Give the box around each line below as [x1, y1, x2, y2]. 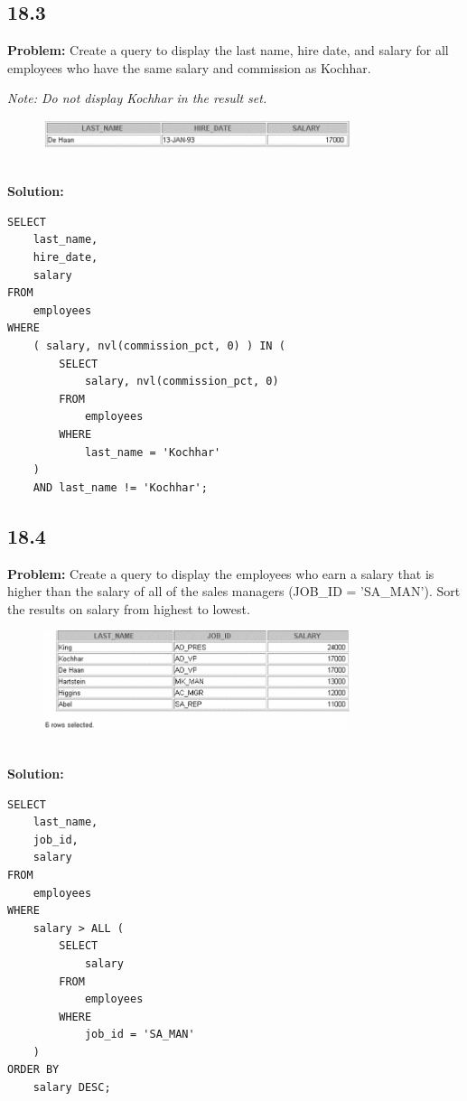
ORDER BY [7, 1063, 60, 1077]
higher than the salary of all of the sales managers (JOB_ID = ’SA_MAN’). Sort [7, 582, 461, 601]
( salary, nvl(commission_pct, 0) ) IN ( [33, 340, 285, 353]
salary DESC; [33, 1081, 111, 1095]
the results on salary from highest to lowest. [7, 599, 250, 618]
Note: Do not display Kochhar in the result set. [7, 89, 267, 107]
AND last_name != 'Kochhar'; [33, 481, 208, 494]
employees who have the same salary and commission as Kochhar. [7, 58, 371, 77]
